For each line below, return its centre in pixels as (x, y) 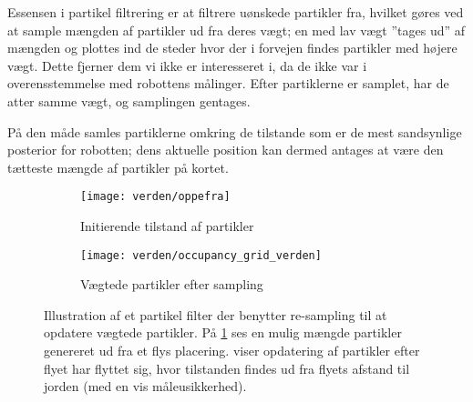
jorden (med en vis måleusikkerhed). (145, 386)
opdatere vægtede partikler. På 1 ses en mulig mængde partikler (223, 332)
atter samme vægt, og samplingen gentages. (129, 100)
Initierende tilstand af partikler (167, 226)
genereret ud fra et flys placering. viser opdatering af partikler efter (232, 351)
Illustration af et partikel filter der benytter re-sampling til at (216, 314)
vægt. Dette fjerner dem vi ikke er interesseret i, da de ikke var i (187, 65)
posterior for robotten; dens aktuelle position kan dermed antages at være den (226, 150)
